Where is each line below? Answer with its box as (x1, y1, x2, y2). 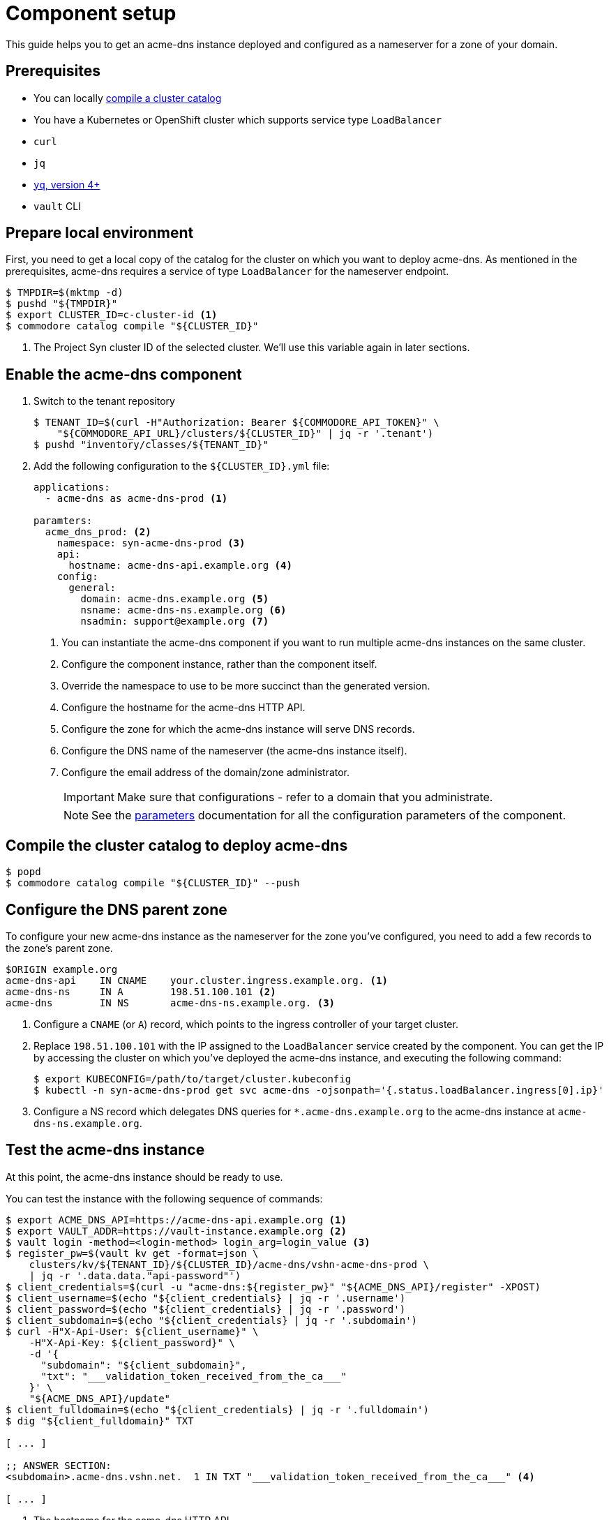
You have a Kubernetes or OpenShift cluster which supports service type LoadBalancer (33, 113, 442, 126)
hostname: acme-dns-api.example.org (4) (68, 560, 292, 572)
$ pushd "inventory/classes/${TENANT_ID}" (33, 439, 269, 451)
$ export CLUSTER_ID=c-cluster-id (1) (6, 309, 218, 321)
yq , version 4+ (33, 178, 100, 191)
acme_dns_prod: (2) (45, 526, 151, 538)
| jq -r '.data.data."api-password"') (29, 1269, 241, 1281)
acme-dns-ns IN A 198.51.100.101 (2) (6, 985, 276, 997)
